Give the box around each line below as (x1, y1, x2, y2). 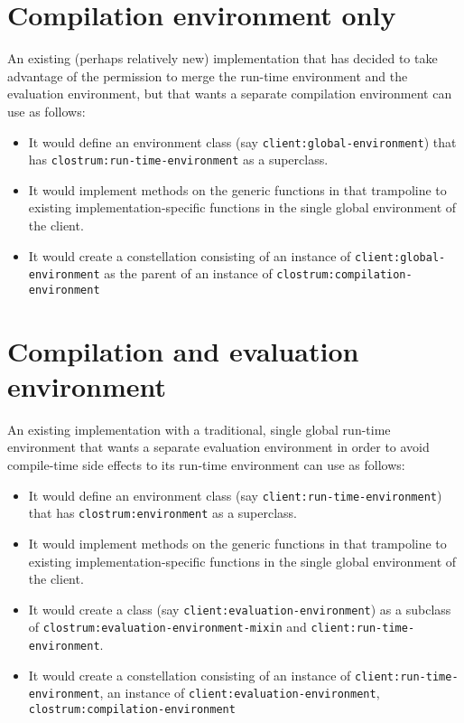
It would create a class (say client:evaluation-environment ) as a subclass (28, 599, 451, 618)
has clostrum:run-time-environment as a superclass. (28, 150, 329, 169)
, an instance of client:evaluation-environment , (99, 683, 380, 702)
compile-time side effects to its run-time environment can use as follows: (7, 455, 405, 474)
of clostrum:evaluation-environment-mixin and (28, 617, 307, 636)
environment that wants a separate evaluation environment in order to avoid (7, 437, 430, 456)
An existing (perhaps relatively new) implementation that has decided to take (7, 49, 438, 68)
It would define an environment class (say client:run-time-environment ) (28, 485, 442, 504)
